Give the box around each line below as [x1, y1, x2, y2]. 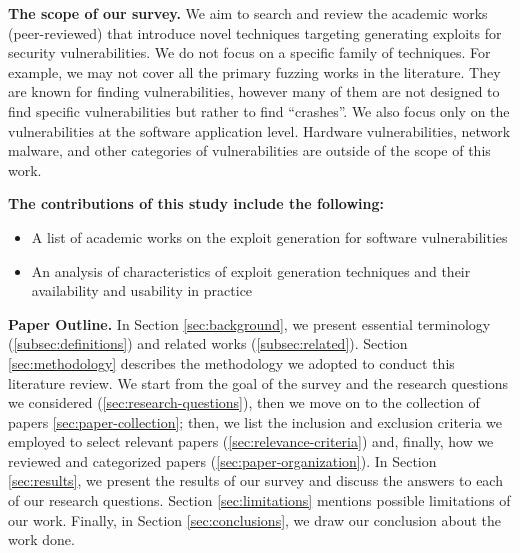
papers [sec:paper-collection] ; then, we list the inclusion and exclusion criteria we [8, 411, 503, 432]
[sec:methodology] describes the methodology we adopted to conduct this [8, 352, 455, 373]
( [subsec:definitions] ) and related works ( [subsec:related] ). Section [8, 333, 408, 354]
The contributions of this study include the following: [8, 193, 385, 214]
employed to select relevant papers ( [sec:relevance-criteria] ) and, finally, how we [8, 431, 494, 452]
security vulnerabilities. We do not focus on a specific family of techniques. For [8, 42, 491, 63]
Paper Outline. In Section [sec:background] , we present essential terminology [8, 313, 491, 334]
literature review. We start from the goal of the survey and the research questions [8, 372, 509, 393]
